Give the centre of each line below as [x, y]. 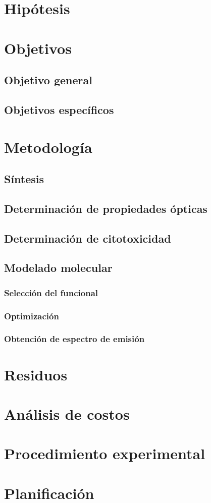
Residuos [36, 374]
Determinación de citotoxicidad [88, 238]
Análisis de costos [67, 413]
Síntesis [24, 179]
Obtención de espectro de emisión [74, 339]
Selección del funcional [51, 292]
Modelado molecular [58, 268]
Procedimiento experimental [105, 453]
